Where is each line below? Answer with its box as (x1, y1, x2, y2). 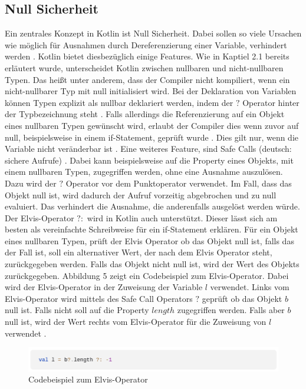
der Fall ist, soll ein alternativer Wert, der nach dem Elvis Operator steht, (5, 246, 272, 258)
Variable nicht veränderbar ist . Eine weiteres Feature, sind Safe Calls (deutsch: (5, 142, 292, 155)
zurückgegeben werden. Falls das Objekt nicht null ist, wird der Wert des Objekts (5, 258, 300, 270)
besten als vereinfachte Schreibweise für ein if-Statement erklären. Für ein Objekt (5, 223, 298, 235)
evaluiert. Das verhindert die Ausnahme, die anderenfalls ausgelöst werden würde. (5, 200, 300, 212)
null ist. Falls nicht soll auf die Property (5, 304, 149, 316)
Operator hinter (242, 96, 300, 108)
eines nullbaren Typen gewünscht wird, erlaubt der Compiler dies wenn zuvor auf (5, 119, 299, 131)
